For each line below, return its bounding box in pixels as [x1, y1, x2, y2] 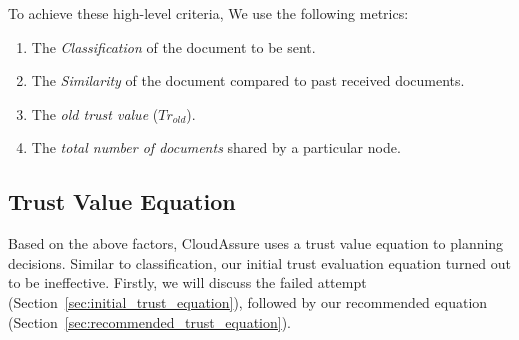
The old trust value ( [31, 103, 159, 124]
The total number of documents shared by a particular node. [31, 137, 401, 158]
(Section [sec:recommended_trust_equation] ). [8, 311, 291, 332]
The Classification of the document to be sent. [31, 36, 316, 57]
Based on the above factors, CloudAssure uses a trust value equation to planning [8, 233, 504, 254]
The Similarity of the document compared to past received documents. [31, 70, 465, 91]
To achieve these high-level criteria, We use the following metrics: [8, 3, 409, 23]
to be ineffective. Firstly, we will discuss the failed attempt [8, 272, 367, 293]
